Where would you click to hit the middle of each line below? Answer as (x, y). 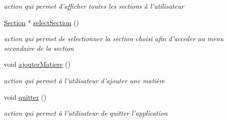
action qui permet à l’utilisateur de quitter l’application (86, 113)
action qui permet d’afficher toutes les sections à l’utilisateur (94, 6)
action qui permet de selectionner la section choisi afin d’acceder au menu (114, 38)
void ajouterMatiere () (37, 64)
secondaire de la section (39, 48)
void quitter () (25, 97)
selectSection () (56, 22)
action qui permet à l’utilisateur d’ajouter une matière (85, 80)
